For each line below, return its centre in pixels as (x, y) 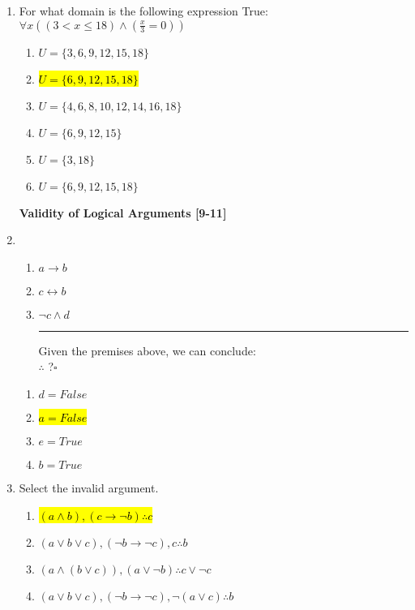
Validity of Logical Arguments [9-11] (123, 212)
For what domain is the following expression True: (143, 11)
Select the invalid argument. (89, 487)
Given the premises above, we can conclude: (147, 350)
